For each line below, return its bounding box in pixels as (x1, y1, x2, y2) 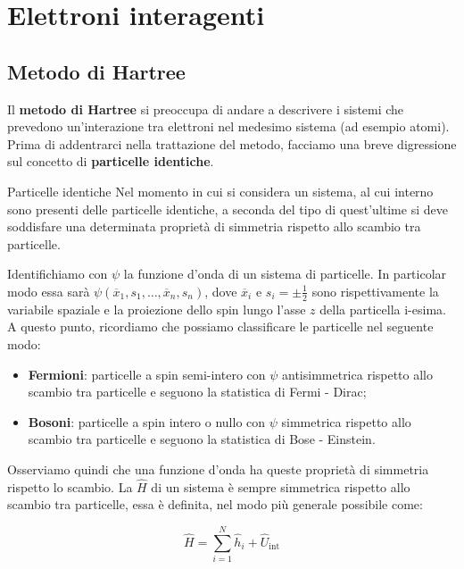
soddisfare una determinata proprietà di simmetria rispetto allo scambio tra (7, 217, 421, 236)
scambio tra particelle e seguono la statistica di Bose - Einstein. (28, 430, 376, 448)
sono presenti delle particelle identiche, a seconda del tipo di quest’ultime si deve (7, 199, 448, 218)
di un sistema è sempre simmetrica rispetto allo (151, 477, 410, 496)
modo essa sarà (7, 281, 90, 300)
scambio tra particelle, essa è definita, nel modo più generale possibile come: (7, 495, 423, 514)
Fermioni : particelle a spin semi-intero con (28, 364, 266, 383)
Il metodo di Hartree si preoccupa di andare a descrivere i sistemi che (7, 99, 404, 118)
